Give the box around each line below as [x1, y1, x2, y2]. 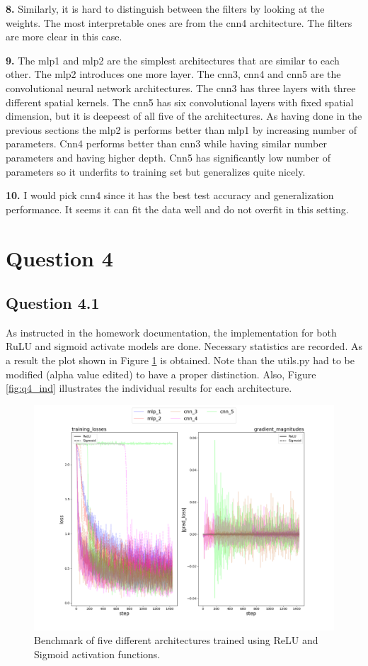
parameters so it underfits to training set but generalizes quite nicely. [6, 164, 306, 179]
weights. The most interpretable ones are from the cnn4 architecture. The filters [6, 15, 352, 30]
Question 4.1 [6, 292, 100, 314]
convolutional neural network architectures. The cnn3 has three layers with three [6, 80, 356, 95]
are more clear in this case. [6, 29, 122, 44]
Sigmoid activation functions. [34, 647, 161, 662]
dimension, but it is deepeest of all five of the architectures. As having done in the [6, 108, 362, 123]
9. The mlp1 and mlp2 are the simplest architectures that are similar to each [6, 52, 340, 67]
